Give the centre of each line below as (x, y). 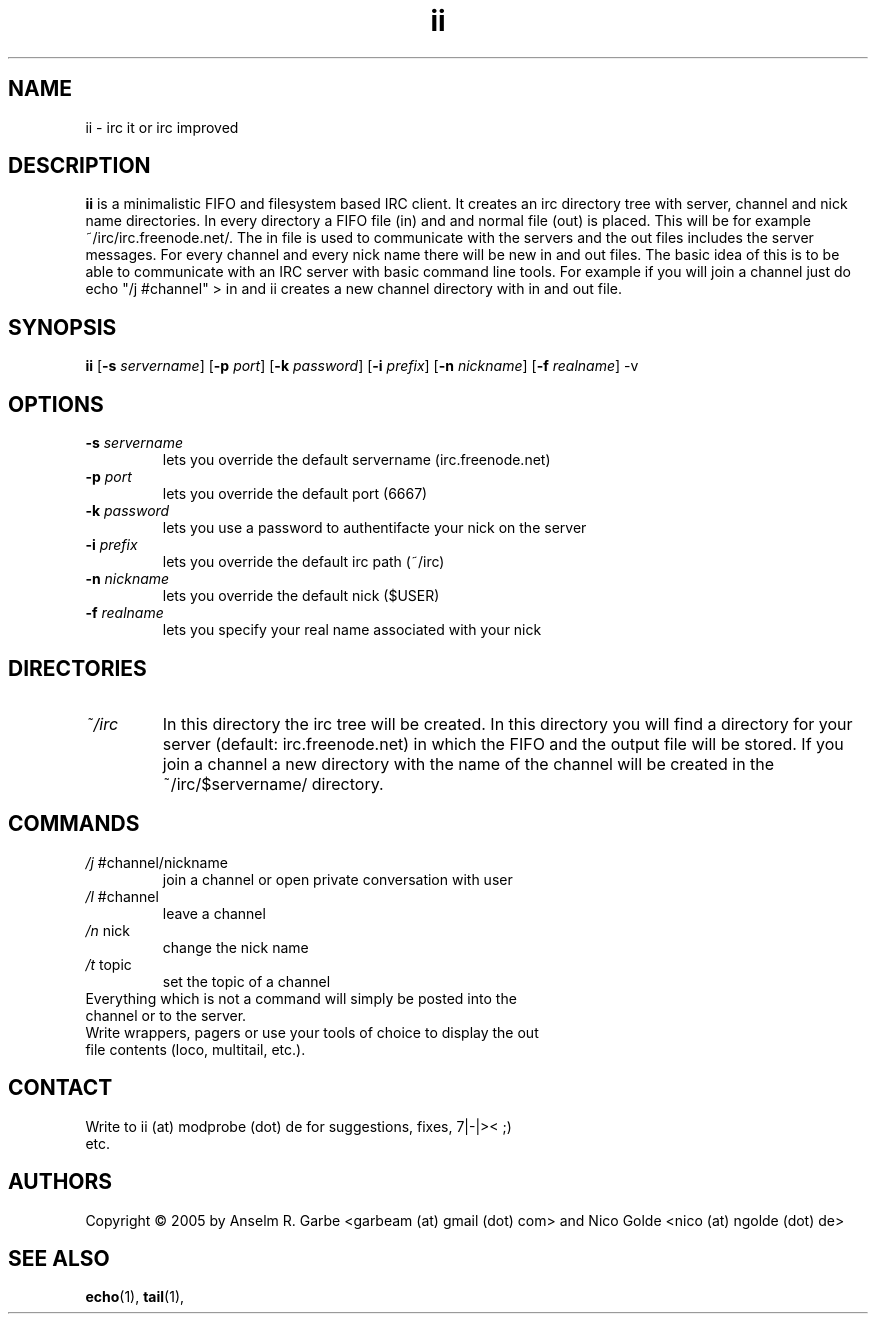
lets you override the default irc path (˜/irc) (303, 562)
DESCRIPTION (79, 166)
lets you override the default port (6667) (295, 494)
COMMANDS (74, 824)
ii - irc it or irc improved (162, 127)
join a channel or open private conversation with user (337, 879)
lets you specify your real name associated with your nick (352, 630)
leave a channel (214, 913)
